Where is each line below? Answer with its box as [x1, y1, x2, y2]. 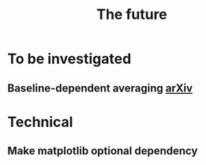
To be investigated [7, 50, 132, 68]
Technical [7, 113, 73, 131]
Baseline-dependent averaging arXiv [7, 81, 193, 95]
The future [96, 6, 167, 24]
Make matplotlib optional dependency [7, 144, 198, 158]
